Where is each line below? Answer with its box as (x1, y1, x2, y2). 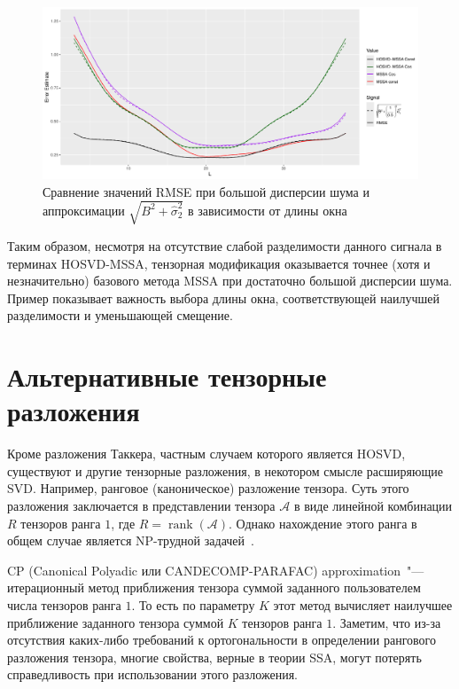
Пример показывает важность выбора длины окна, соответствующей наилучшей (7, 288, 440, 307)
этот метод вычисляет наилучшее (273, 595, 453, 614)
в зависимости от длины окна (187, 200, 347, 219)
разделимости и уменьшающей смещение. (7, 306, 233, 325)
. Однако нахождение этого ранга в (228, 513, 417, 532)
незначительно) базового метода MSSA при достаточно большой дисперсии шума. (7, 271, 453, 290)
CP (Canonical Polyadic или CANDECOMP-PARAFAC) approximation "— (7, 560, 424, 579)
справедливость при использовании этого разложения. (7, 665, 298, 684)
